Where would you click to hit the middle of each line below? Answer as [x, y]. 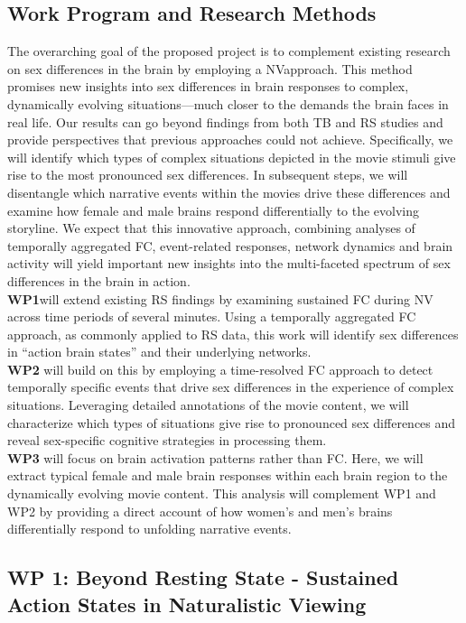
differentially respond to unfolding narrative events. [149, 529]
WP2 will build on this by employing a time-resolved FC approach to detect [220, 369]
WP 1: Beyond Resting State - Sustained [203, 577]
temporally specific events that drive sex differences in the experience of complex [231, 387]
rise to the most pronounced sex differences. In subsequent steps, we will [208, 175]
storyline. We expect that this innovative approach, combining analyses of [211, 228]
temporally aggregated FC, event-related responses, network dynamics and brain [230, 245]
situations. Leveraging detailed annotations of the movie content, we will [208, 405]
